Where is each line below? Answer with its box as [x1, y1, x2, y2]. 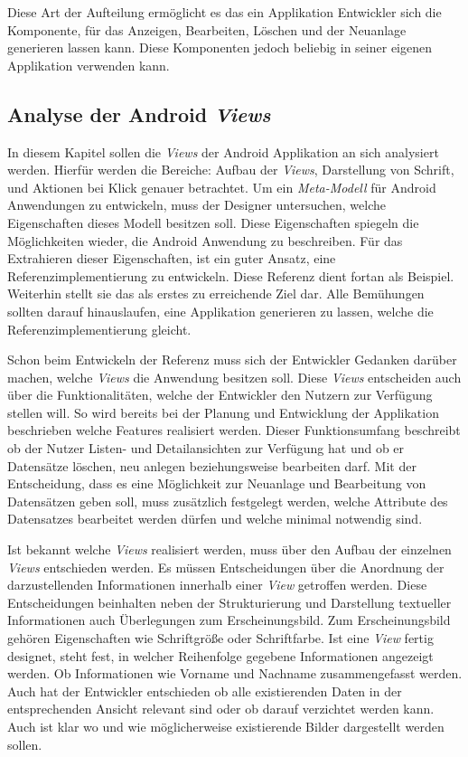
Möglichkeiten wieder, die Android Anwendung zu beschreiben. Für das [7, 231, 403, 250]
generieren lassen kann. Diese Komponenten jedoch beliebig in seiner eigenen [7, 38, 432, 57]
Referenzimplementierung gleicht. [7, 319, 192, 338]
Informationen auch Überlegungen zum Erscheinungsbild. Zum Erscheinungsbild [7, 610, 451, 629]
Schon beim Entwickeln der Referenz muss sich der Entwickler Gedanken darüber [7, 350, 457, 369]
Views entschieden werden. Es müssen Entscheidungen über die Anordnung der [7, 557, 445, 576]
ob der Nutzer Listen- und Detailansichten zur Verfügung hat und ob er [7, 439, 405, 458]
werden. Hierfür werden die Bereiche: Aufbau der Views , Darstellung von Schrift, [7, 160, 454, 179]
